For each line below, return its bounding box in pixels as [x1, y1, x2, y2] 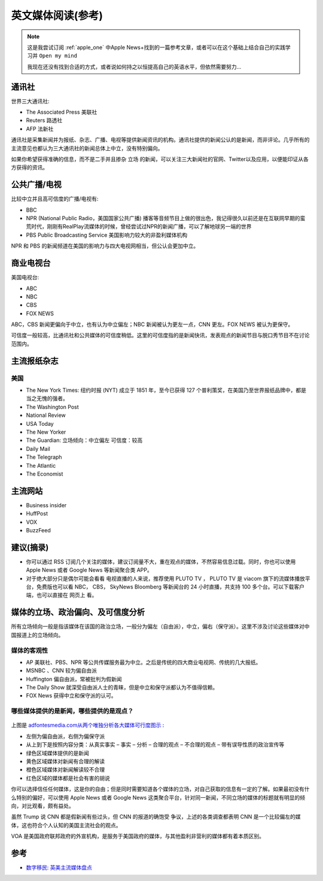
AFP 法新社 [26, 125, 54, 132]
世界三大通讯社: [11, 97, 50, 105]
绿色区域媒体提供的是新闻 [26, 749, 89, 757]
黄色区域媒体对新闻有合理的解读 [26, 757, 105, 765]
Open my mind [39, 53, 78, 59]
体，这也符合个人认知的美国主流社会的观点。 [11, 821, 121, 828]
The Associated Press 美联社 [26, 108, 97, 116]
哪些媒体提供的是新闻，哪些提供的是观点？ [11, 707, 134, 715]
